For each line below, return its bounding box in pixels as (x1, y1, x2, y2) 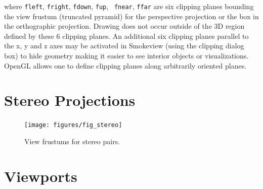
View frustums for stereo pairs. (24, 136, 120, 146)
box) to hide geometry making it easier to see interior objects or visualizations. (4, 50, 249, 61)
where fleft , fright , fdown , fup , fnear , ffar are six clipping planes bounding (4, 1, 254, 11)
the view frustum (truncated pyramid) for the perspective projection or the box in (4, 11, 259, 21)
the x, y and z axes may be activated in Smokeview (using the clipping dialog (4, 40, 244, 51)
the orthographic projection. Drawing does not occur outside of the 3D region (4, 21, 245, 31)
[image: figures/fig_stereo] (24, 121, 122, 129)
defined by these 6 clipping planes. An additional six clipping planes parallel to (4, 30, 249, 41)
